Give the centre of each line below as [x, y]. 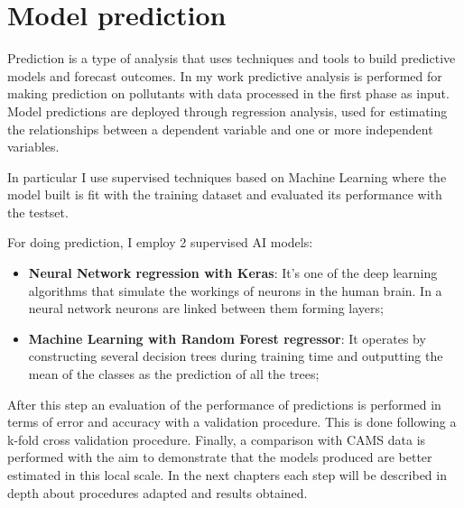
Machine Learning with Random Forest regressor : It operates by [227, 338]
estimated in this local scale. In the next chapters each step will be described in [227, 475]
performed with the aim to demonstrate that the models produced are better [220, 457]
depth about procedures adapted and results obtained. [158, 492]
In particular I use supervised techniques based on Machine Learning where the [227, 176]
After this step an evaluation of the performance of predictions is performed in [224, 404]
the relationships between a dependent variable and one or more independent [220, 129]
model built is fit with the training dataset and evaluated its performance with [225, 194]
